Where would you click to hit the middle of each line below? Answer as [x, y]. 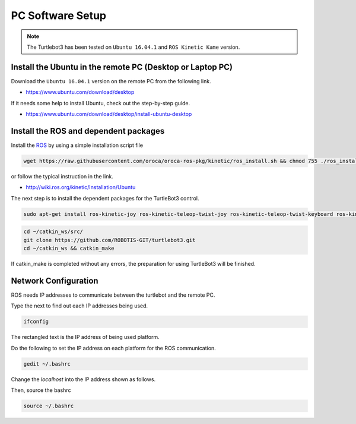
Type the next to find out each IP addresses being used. [80, 306]
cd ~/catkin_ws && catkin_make [69, 249]
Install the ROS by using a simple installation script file [77, 145]
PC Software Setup [59, 15]
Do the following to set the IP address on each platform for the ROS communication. [113, 348]
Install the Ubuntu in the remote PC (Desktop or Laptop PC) [122, 67]
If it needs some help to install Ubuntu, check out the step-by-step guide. [100, 103]
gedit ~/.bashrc [47, 364]
